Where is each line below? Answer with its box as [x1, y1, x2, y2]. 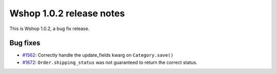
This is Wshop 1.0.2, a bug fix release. [9, 26, 90, 32]
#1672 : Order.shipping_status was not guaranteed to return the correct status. [22, 59, 197, 65]
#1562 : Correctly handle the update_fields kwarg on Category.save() [22, 52, 174, 58]
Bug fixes [9, 39, 41, 47]
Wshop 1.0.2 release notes [9, 8, 125, 19]
